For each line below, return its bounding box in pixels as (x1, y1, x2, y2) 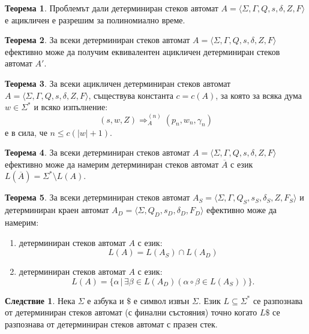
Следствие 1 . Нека (5, 294, 76, 306)
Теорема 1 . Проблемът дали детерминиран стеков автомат (5, 2, 218, 14)
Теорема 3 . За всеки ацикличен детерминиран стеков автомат (5, 77, 231, 89)
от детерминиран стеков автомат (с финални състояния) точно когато (5, 306, 257, 318)
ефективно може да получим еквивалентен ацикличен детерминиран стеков (5, 45, 280, 57)
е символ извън (133, 294, 190, 306)
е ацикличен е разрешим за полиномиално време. (5, 13, 185, 26)
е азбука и (87, 294, 124, 306)
